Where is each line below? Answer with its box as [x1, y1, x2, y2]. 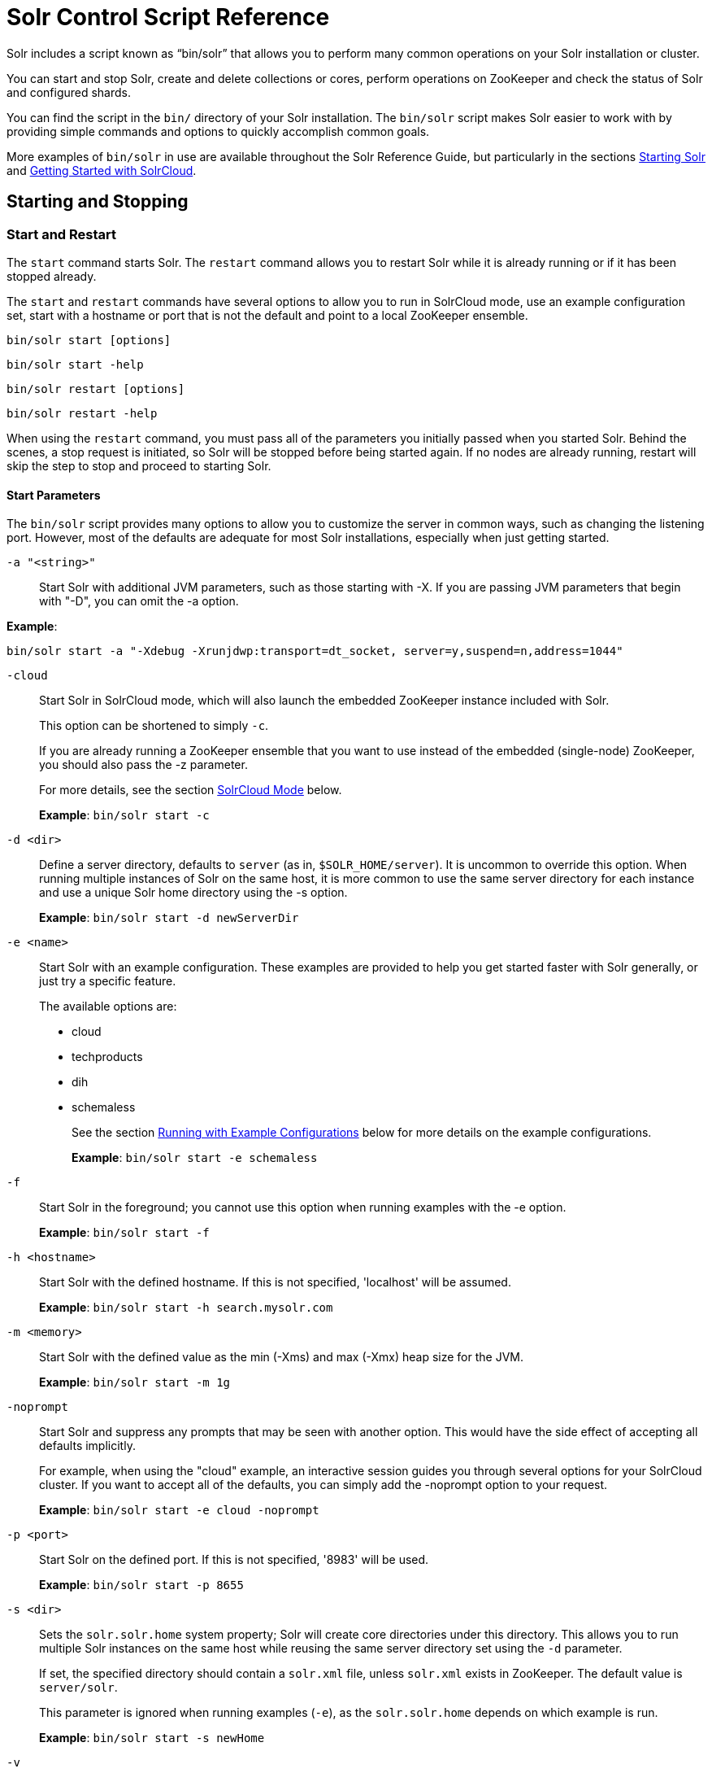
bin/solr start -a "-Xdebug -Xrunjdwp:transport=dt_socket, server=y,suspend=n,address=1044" [7, 644, 623, 658]
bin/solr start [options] [7, 333, 171, 347]
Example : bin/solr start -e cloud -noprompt [39, 1503, 319, 1518]
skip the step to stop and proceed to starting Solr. [7, 458, 271, 473]
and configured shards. [7, 85, 132, 99]
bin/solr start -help [7, 357, 144, 371]
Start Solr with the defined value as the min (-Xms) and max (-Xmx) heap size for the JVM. [39, 1350, 524, 1365]
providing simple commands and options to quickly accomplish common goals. [7, 124, 430, 138]
